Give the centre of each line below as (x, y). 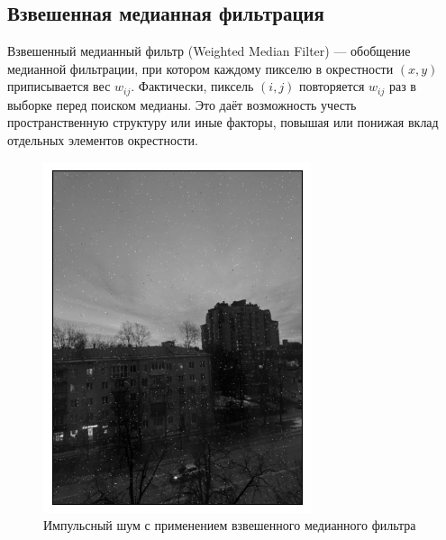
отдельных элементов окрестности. (103, 140)
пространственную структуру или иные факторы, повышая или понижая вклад (223, 122)
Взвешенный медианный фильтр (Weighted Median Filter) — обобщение (209, 51)
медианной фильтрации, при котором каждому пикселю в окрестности (200, 68)
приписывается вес (59, 86)
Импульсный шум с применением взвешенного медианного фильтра (230, 525)
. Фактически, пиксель (192, 86)
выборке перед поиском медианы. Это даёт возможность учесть (182, 104)
